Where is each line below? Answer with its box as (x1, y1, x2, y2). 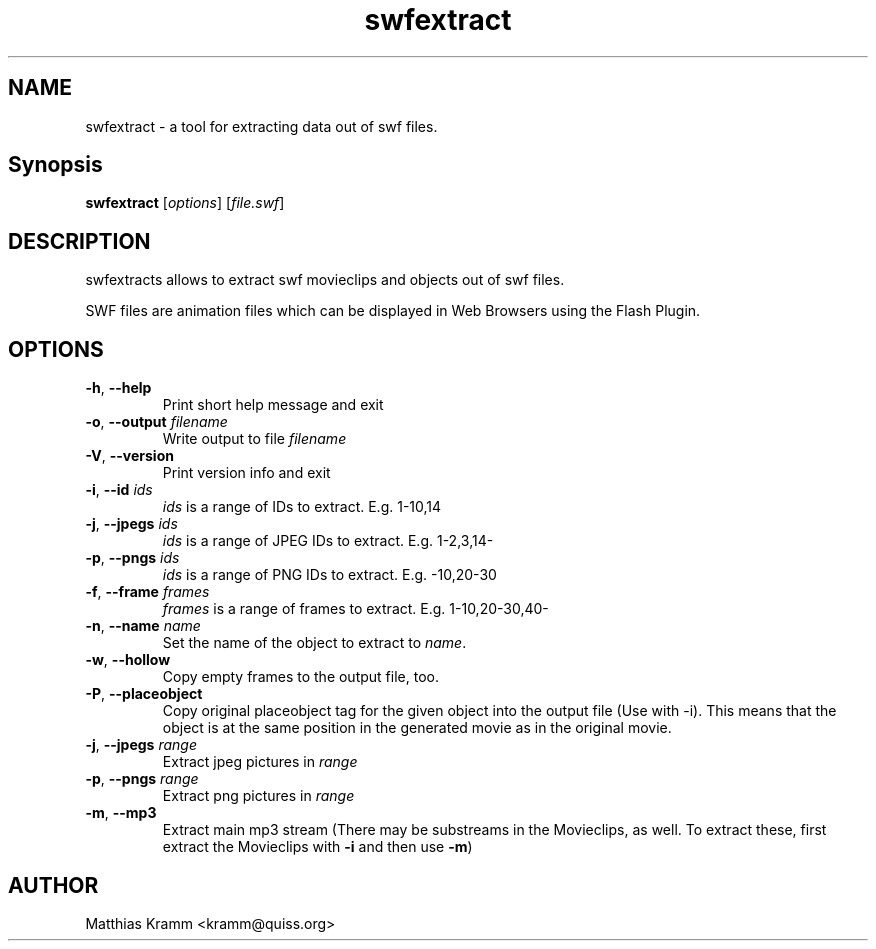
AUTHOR (8, 872, 99, 898)
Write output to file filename (162, 430, 347, 448)
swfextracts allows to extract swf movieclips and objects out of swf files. (85, 271, 565, 289)
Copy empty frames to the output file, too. (162, 668, 439, 686)
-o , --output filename (85, 413, 228, 431)
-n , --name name (85, 617, 201, 635)
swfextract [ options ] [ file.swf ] (85, 194, 285, 212)
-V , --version (85, 447, 174, 465)
